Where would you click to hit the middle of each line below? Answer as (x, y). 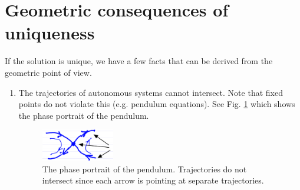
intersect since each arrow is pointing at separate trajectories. (153, 180)
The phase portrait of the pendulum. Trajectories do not (144, 169)
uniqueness (50, 33)
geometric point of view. (48, 72)
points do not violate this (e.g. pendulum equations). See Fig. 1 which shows (157, 104)
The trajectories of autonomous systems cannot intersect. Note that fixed (151, 92)
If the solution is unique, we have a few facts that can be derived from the (139, 61)
